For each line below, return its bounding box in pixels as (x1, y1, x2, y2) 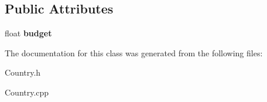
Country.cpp (5, 86, 49, 98)
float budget (5, 27, 52, 39)
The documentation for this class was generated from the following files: (5, 46, 263, 59)
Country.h (5, 66, 41, 79)
